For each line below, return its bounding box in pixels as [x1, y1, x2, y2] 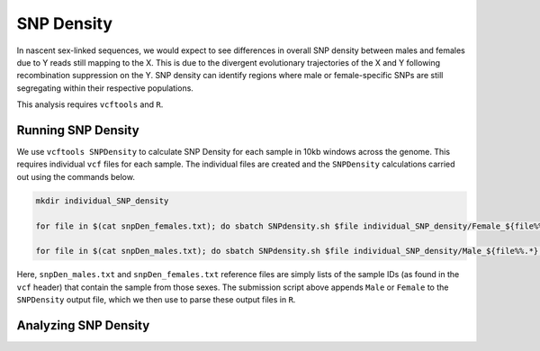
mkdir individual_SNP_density [35, 195, 169, 206]
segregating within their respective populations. [16, 82, 193, 94]
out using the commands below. [16, 171, 135, 182]
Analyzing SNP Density [16, 318, 150, 333]
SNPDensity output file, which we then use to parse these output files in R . [16, 294, 296, 305]
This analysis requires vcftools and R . [16, 99, 164, 110]
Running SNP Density [16, 122, 139, 138]
